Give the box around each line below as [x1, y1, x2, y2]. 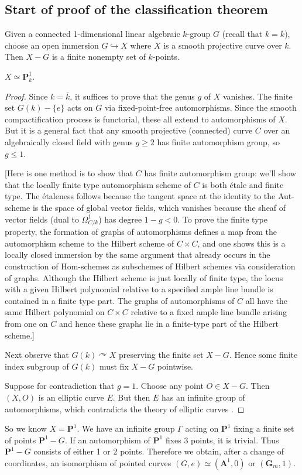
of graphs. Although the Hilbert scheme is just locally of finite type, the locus [5, 271, 283, 283]
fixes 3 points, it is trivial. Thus [165, 433, 279, 446]
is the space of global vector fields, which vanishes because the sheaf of [32, 201, 286, 213]
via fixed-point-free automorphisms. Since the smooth [104, 101, 297, 114]
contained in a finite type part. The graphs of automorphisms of [5, 294, 235, 306]
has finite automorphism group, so [157, 135, 280, 148]
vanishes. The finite [222, 90, 293, 102]
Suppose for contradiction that [5, 380, 115, 392]
